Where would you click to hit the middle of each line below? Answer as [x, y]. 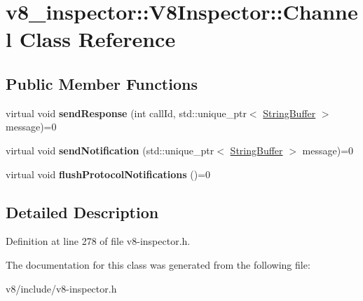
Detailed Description [82, 212]
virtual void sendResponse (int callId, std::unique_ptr [126, 113]
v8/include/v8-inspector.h [61, 288]
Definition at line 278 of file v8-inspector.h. [98, 241]
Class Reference [97, 39]
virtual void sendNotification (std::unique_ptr [110, 150]
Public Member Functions [102, 83]
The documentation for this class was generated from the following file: [158, 264]
